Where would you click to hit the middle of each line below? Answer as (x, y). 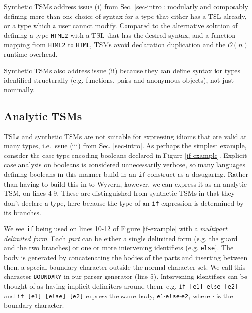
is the (225, 295)
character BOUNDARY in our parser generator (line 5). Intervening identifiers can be (126, 276)
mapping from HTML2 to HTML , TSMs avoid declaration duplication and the (115, 44)
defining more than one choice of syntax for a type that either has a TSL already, (125, 16)
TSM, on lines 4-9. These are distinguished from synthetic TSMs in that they (119, 193)
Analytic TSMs (43, 115)
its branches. (23, 212)
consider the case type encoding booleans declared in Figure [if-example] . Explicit (126, 155)
